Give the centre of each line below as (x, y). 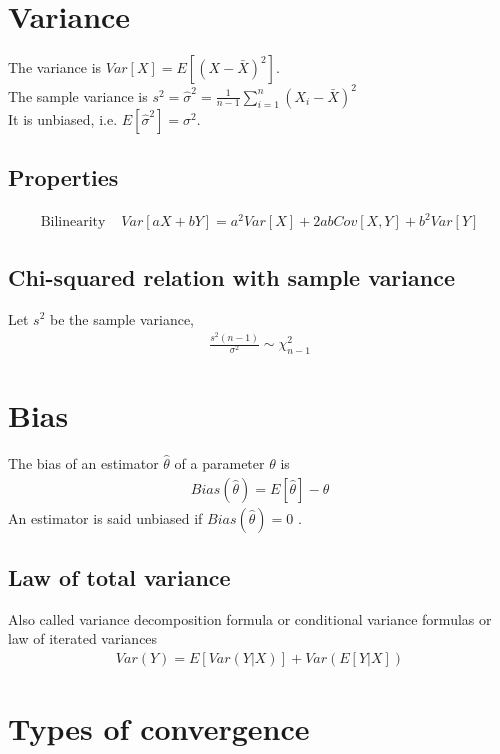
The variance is (55, 67)
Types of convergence (159, 728)
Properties (63, 177)
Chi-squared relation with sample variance (231, 276)
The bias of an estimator (83, 463)
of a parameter (219, 463)
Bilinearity (73, 222)
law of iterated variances (83, 638)
